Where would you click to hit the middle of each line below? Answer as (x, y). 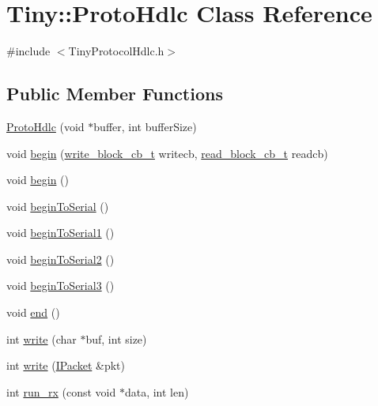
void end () (33, 312)
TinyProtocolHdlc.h (116, 51)
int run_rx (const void (61, 391)
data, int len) (157, 391)
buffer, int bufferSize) (145, 126)
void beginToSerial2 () (60, 259)
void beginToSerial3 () (60, 286)
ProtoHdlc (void (45, 126)
